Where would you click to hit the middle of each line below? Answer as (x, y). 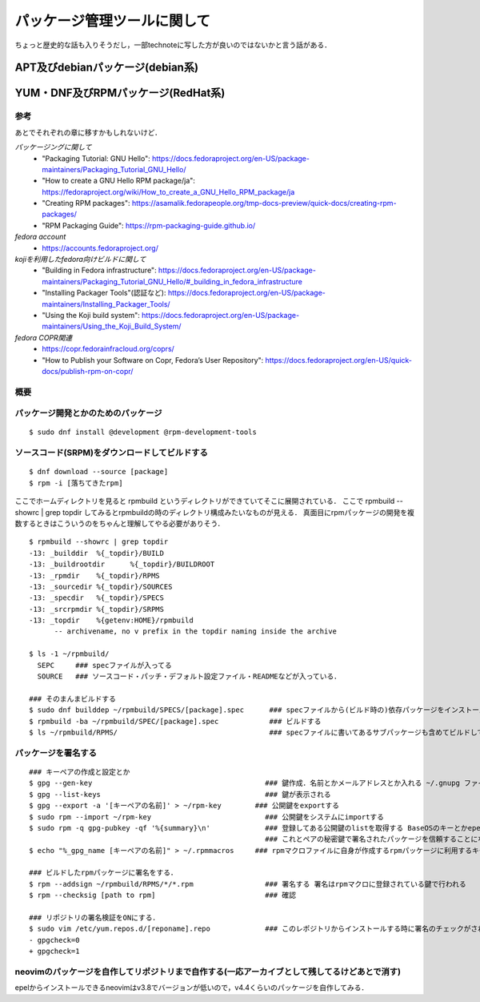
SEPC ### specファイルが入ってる (104, 665)
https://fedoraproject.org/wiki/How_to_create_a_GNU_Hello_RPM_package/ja (168, 191)
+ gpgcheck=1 (54, 952)
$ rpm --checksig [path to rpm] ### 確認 (162, 895)
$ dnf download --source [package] (99, 472)
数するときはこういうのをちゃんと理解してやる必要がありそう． (120, 523)
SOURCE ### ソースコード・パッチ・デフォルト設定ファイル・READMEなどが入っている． (189, 676)
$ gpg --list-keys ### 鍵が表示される (180, 794)
